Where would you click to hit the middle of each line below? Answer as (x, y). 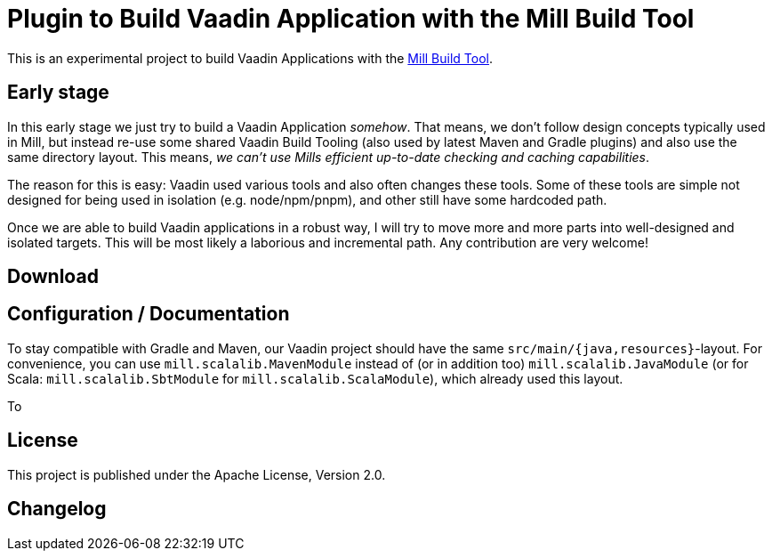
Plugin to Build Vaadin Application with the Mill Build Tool (351, 19)
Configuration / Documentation (149, 314)
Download (53, 277)
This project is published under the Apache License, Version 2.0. (197, 474)
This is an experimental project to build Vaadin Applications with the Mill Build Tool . (250, 58)
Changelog (57, 509)
